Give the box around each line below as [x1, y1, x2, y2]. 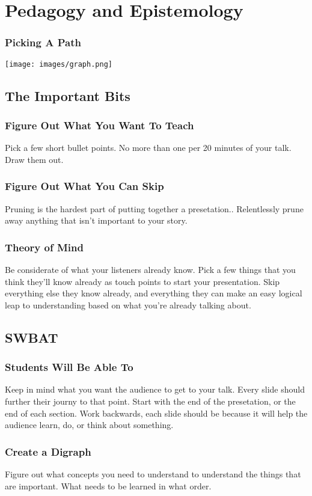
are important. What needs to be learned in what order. [5, 479, 212, 492]
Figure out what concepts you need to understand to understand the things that [5, 468, 301, 480]
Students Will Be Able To [5, 360, 133, 375]
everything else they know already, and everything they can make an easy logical [5, 287, 302, 299]
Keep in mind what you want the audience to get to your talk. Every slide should [5, 383, 305, 396]
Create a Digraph [5, 444, 91, 459]
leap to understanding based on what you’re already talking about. [5, 298, 251, 311]
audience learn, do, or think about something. [5, 418, 174, 431]
